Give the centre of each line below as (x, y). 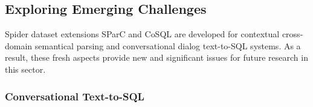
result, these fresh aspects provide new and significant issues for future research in (156, 57)
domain (19, 45)
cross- (292, 34)
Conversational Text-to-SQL (75, 96)
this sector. (25, 69)
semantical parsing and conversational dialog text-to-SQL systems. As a (168, 45)
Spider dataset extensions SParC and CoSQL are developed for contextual (142, 34)
